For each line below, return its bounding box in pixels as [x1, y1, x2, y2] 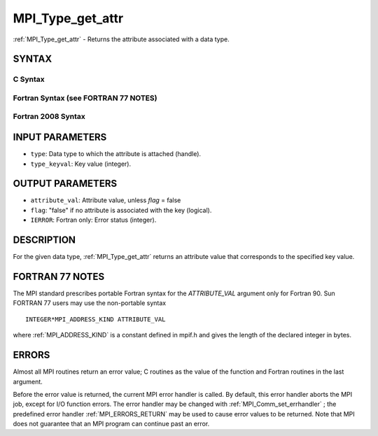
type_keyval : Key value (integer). [30, 160, 132, 168]
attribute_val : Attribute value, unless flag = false [30, 196, 181, 204]
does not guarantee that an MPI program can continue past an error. [13, 420, 210, 428]
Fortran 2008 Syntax [13, 112, 85, 122]
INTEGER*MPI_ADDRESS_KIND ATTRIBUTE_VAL [25, 315, 166, 323]
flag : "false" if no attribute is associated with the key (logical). [30, 206, 212, 214]
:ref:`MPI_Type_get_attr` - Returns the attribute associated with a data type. [13, 35, 230, 43]
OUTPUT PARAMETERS [13, 178, 118, 190]
